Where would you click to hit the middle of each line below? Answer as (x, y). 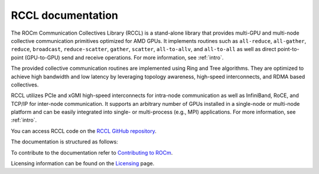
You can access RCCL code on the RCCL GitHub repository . (84, 131)
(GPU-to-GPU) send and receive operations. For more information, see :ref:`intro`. (124, 57)
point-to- (288, 49)
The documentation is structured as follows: (64, 142)
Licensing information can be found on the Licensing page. (83, 163)
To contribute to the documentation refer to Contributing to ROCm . (92, 152)
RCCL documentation (64, 15)
